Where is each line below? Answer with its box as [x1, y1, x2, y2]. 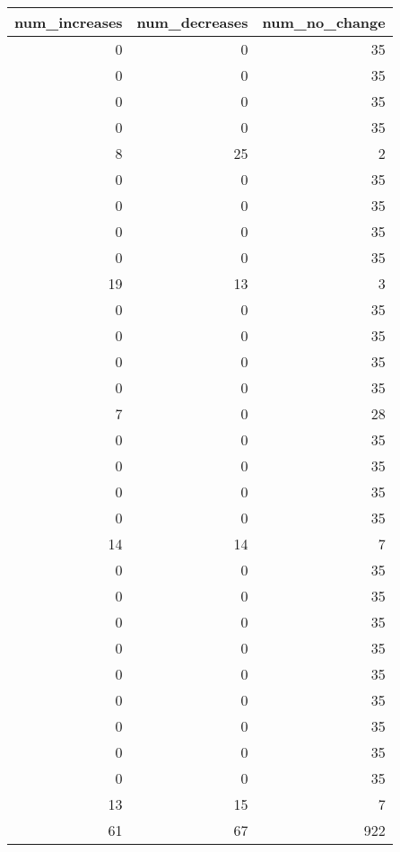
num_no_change [262, 12, 386, 32]
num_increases [14, 12, 123, 32]
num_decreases [136, 12, 248, 32]
